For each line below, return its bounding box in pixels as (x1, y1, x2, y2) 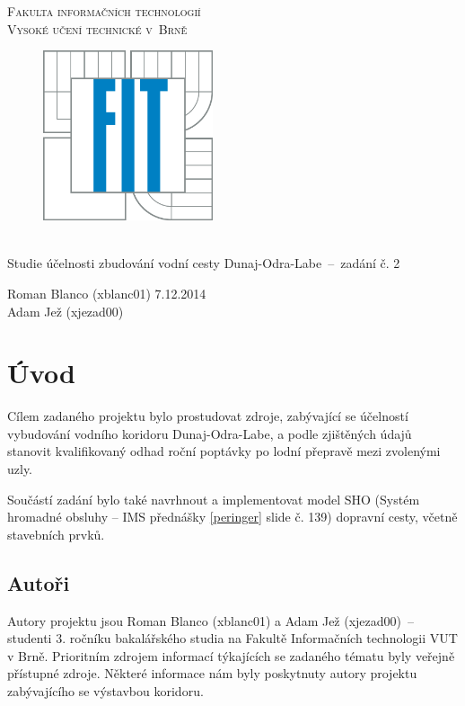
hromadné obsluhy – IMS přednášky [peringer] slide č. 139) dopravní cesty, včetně (7, 507, 458, 526)
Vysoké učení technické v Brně (7, 19, 188, 38)
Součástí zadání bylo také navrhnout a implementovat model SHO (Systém (7, 489, 420, 508)
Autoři (7, 568, 70, 596)
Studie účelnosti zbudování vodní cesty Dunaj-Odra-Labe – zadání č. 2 (7, 254, 400, 273)
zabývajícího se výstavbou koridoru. (7, 681, 204, 700)
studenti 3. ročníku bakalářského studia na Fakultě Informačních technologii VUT (7, 629, 458, 648)
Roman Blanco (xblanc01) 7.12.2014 (7, 283, 206, 302)
